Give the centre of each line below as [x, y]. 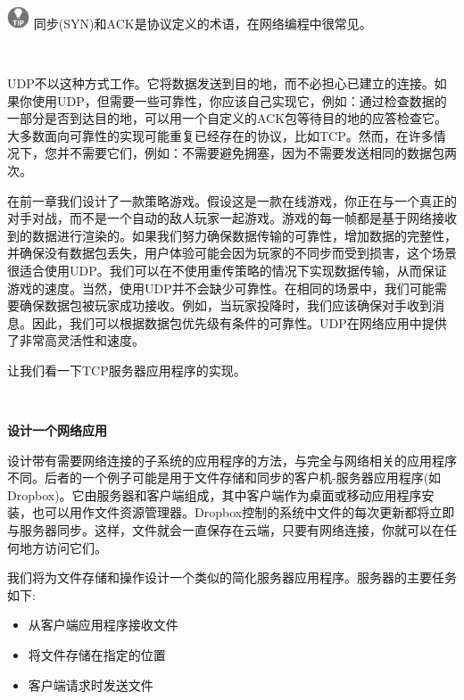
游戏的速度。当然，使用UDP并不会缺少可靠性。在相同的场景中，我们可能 [221, 288]
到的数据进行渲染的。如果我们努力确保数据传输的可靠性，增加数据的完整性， [232, 235]
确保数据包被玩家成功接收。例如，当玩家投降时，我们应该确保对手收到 [225, 305]
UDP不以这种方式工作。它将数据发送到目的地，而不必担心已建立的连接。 [221, 83]
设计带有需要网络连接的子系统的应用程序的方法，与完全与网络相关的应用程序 [232, 460]
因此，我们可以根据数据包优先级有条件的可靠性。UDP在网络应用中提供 [239, 322]
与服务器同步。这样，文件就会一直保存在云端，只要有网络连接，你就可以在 [226, 530]
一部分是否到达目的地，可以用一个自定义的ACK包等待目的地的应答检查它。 [228, 118]
